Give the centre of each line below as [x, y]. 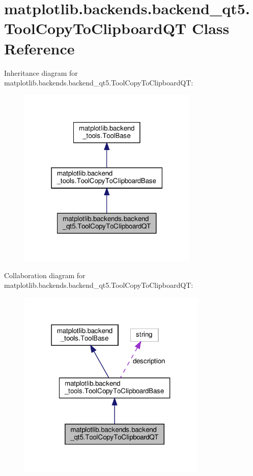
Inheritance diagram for [41, 72]
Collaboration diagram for [45, 275]
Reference [39, 48]
